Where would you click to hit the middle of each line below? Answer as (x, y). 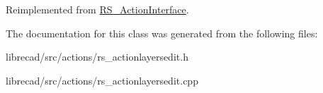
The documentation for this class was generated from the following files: (162, 33)
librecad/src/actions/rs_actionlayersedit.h (97, 57)
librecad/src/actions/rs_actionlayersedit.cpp (102, 80)
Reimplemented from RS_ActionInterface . (97, 9)
